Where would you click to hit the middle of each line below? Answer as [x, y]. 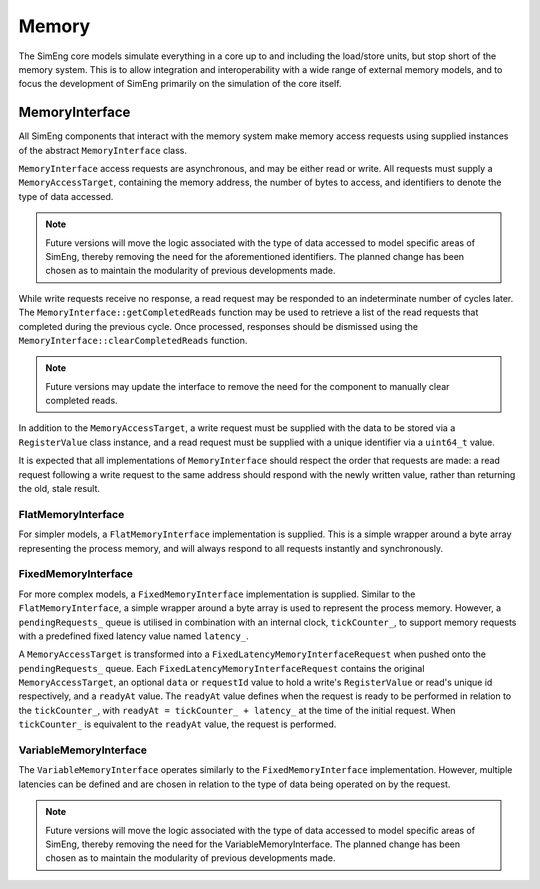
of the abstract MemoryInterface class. [102, 150]
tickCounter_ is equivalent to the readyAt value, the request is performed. [177, 724]
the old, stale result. [59, 489]
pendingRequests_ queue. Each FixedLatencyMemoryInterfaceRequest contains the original [221, 668]
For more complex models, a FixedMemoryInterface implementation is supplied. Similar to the [217, 594]
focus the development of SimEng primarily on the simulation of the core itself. [180, 84]
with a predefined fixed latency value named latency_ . [133, 636]
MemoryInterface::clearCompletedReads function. [133, 340]
